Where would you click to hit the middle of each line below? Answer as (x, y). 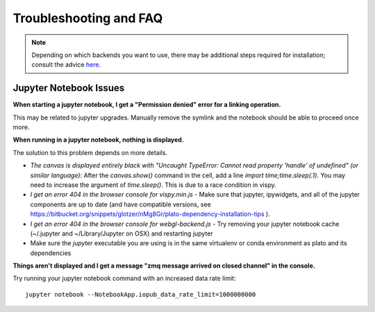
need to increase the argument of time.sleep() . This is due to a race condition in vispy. (153, 185)
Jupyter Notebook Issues (69, 88)
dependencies (51, 253)
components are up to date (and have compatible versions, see (120, 204)
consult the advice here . (66, 65)
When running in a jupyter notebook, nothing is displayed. (98, 140)
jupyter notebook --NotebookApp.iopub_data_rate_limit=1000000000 (141, 294)
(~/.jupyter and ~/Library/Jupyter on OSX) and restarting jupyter (122, 233)
